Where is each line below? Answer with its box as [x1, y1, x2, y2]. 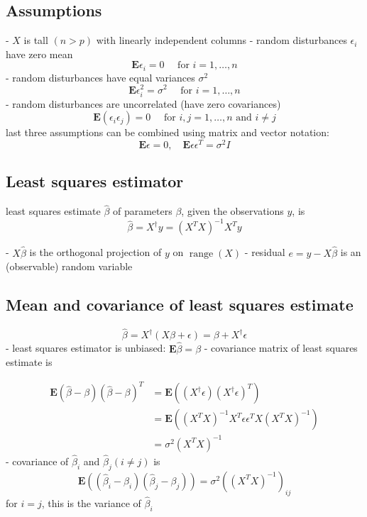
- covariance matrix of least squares [204, 340, 358, 355]
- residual [244, 245, 285, 260]
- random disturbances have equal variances [6, 70, 195, 84]
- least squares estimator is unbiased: [6, 340, 166, 355]
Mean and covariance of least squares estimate [6, 294, 354, 316]
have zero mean [6, 46, 73, 61]
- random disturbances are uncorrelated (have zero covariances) [6, 96, 281, 111]
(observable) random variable [6, 259, 133, 274]
